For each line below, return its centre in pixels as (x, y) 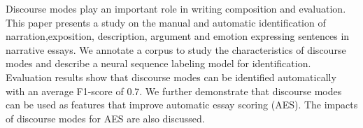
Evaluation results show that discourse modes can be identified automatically (171, 77)
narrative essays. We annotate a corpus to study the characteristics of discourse (176, 49)
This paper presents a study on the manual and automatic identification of (166, 22)
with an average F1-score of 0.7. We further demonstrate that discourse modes (174, 91)
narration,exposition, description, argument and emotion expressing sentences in (178, 36)
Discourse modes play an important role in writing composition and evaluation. (176, 8)
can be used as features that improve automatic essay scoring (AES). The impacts (182, 105)
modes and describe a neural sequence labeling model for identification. (158, 63)
